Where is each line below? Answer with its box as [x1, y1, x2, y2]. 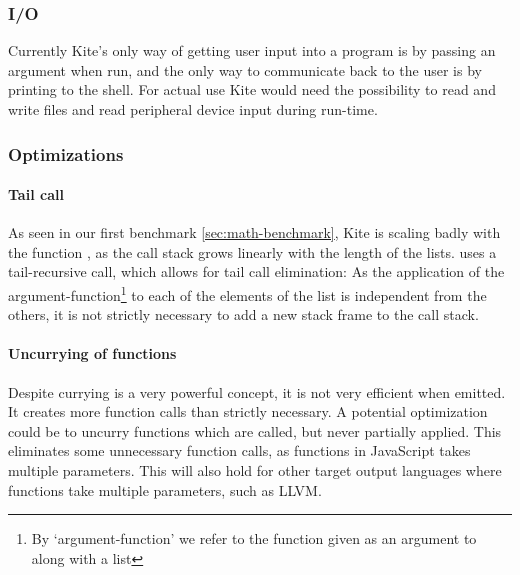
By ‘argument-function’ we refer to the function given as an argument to [31, 528, 477, 549]
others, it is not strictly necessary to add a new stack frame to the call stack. [8, 304, 479, 325]
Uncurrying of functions [8, 343, 177, 364]
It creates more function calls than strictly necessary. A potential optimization [8, 401, 488, 422]
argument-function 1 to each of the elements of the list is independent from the [8, 282, 487, 305]
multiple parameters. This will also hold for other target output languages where [8, 460, 502, 481]
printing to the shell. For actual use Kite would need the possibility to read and [8, 79, 496, 100]
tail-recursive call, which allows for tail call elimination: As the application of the [8, 261, 505, 282]
